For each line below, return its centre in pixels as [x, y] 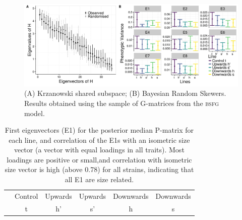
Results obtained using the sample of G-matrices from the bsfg [122, 103]
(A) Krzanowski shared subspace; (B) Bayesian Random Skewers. [125, 93]
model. [35, 113]
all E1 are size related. [99, 179]
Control [26, 196]
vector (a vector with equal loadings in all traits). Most [99, 150]
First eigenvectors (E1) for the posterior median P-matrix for [99, 130]
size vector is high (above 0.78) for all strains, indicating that [99, 169]
